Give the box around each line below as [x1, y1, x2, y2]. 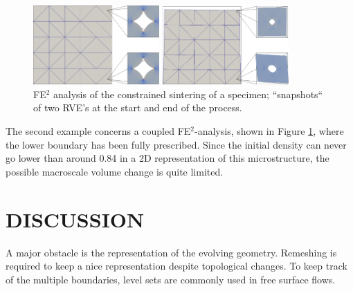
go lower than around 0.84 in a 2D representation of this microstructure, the [6, 151, 329, 165]
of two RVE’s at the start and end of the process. [33, 100, 242, 115]
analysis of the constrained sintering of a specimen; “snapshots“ [53, 86, 323, 101]
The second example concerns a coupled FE [6, 124, 191, 138]
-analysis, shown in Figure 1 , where [194, 124, 344, 138]
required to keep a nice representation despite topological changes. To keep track [6, 259, 347, 273]
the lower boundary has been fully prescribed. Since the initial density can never [6, 137, 347, 151]
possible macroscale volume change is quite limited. [6, 164, 224, 178]
